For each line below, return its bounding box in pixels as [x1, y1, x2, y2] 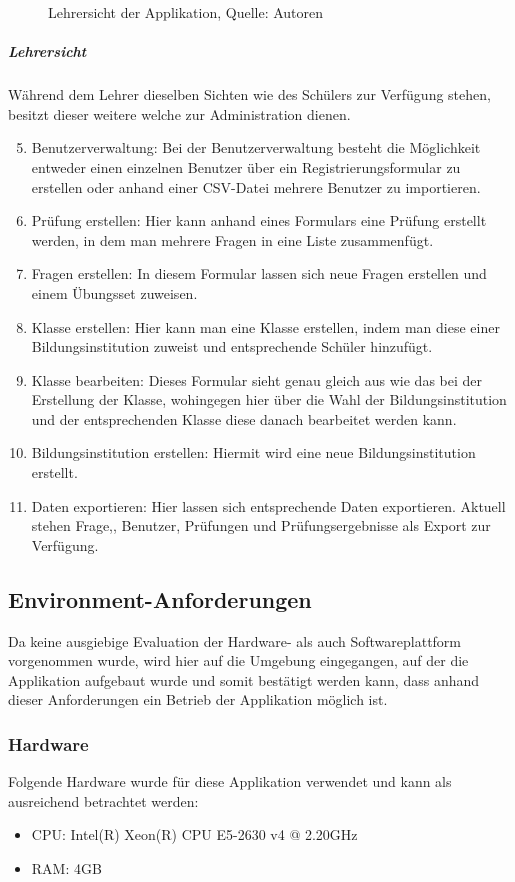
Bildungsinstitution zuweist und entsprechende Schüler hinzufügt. [31, 336, 433, 357]
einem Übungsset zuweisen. [31, 282, 198, 303]
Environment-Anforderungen [8, 583, 312, 614]
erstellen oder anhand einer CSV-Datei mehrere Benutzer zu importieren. [31, 176, 481, 197]
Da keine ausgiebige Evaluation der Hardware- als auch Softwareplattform [8, 630, 462, 651]
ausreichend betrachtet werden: [8, 790, 199, 811]
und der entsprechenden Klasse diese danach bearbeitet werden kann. [31, 408, 457, 429]
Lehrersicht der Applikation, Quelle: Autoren [48, 2, 324, 22]
